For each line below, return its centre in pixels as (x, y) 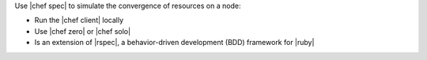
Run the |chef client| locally (79, 21)
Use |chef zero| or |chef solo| (82, 31)
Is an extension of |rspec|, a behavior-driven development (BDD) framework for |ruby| (174, 43)
